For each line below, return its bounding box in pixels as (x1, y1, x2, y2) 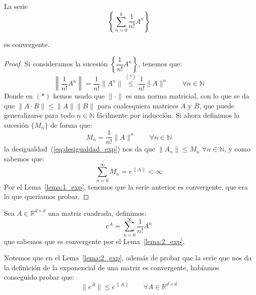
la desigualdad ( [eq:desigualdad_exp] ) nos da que (4, 144, 155, 154)
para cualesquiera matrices (97, 100, 179, 110)
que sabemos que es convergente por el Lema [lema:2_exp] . (4, 236, 185, 246)
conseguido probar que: (4, 272, 74, 282)
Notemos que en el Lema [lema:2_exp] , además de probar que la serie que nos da (4, 252, 252, 263)
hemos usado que (53, 90, 105, 100)
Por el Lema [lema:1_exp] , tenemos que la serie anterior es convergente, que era (4, 181, 248, 192)
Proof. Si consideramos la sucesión (4, 58, 108, 69)
